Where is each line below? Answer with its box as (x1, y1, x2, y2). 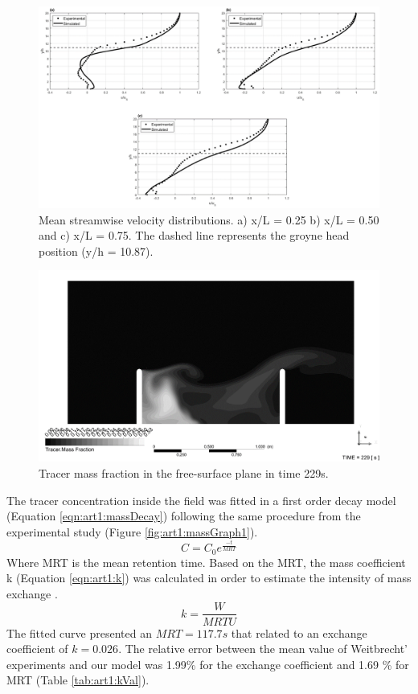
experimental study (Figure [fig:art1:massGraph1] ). (6, 523, 258, 540)
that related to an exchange (231, 624, 367, 641)
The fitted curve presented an (6, 624, 152, 641)
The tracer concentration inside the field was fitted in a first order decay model (6, 491, 396, 508)
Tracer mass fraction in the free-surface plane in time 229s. (39, 464, 329, 481)
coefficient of (6, 640, 68, 657)
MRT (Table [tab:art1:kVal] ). (6, 671, 150, 688)
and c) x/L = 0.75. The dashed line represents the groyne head (39, 227, 350, 244)
